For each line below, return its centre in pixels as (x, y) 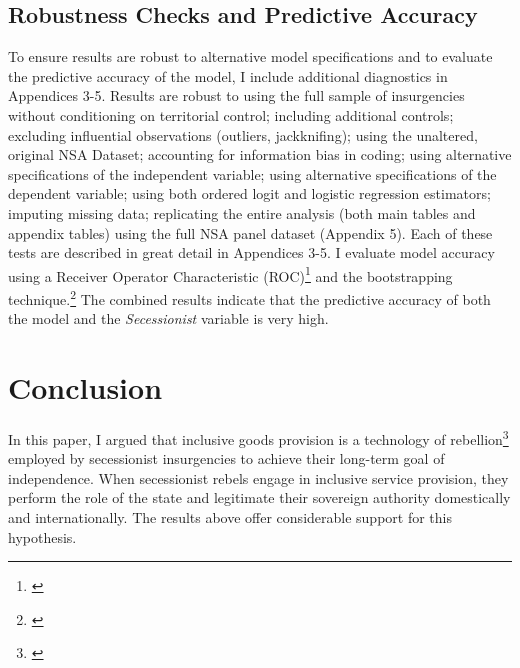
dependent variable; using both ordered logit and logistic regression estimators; (249, 193)
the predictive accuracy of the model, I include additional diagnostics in (228, 75)
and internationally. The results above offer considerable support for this (230, 516)
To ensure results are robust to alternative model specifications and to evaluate (250, 56)
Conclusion (85, 387)
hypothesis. (42, 536)
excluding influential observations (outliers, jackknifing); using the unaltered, (243, 134)
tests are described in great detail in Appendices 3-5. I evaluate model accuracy (251, 252)
